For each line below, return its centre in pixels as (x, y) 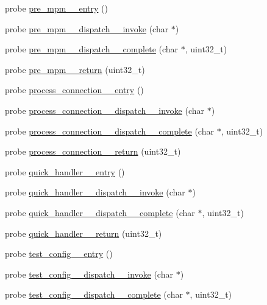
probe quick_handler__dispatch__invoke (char (95, 192)
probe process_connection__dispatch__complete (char (109, 131)
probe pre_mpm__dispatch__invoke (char (87, 28)
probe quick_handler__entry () (65, 171)
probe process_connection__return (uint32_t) (93, 151)
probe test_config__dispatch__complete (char (94, 294)
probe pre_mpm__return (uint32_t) (75, 69)
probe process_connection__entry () (74, 90)
